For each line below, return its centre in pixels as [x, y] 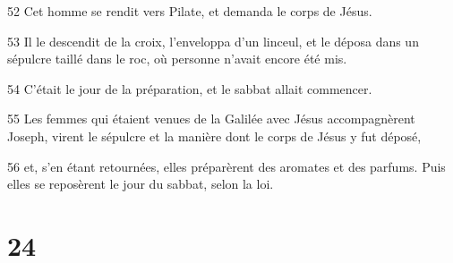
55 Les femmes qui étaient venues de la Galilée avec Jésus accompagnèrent [211, 119]
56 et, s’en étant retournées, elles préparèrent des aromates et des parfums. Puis [226, 166]
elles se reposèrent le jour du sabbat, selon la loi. [141, 184]
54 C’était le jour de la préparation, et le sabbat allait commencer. [190, 88]
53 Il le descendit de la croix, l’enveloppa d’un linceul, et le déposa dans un [213, 41]
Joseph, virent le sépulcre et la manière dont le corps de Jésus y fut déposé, [214, 136]
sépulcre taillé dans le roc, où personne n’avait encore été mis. [177, 59]
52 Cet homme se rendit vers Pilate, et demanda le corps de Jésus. [190, 11]
